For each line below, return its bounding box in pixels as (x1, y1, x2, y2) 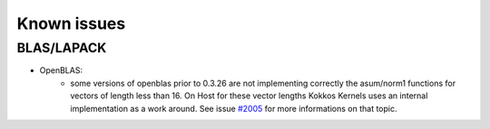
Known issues (16, 14, 126, 33)
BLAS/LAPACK (16, 40, 107, 56)
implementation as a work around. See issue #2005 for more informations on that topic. (70, 103, 397, 114)
